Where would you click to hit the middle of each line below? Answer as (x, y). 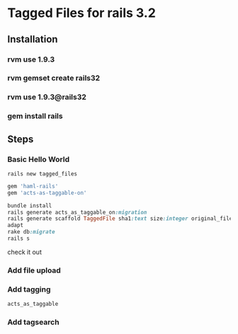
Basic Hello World (39, 159)
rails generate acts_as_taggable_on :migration (77, 212)
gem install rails (35, 116)
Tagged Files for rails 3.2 (81, 13)
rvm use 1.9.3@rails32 (47, 97)
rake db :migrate (31, 232)
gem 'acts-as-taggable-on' (47, 192)
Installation (33, 39)
